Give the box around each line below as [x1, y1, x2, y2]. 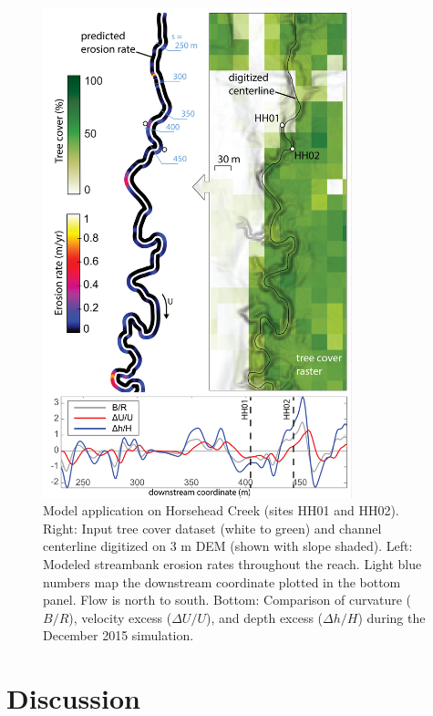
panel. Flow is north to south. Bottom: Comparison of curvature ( [43, 590, 412, 609]
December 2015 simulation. [43, 626, 194, 645]
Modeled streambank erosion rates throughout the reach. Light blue [43, 555, 422, 574]
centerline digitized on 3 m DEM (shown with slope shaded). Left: [43, 536, 413, 555]
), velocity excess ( [68, 607, 172, 627]
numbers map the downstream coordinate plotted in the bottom [43, 572, 401, 591]
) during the [357, 607, 426, 627]
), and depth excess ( [205, 607, 324, 627]
